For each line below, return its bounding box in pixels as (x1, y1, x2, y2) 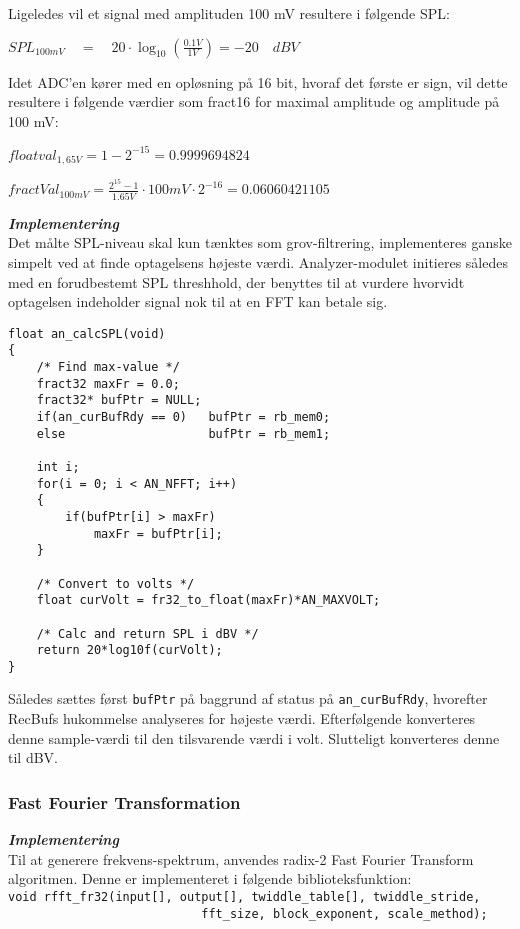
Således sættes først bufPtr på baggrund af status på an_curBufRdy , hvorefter (8, 688, 488, 709)
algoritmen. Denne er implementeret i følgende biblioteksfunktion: (8, 868, 412, 889)
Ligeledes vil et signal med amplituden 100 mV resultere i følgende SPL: (8, 3, 450, 23)
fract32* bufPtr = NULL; (36, 393, 202, 408)
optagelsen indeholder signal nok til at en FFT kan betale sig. (8, 291, 388, 312)
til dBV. (8, 747, 58, 768)
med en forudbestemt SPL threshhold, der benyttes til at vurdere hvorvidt (8, 271, 465, 292)
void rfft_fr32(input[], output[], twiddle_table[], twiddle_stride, (8, 889, 481, 904)
